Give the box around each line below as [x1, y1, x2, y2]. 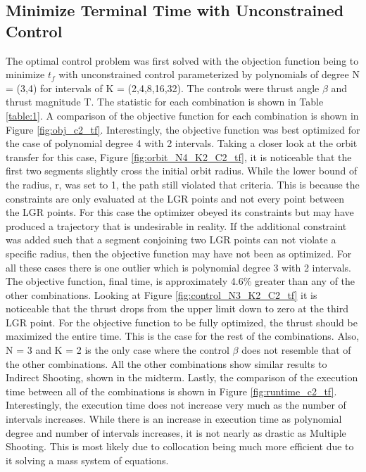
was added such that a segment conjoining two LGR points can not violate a [6, 232, 336, 247]
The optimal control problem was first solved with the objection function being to [6, 53, 359, 68]
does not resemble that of [241, 343, 351, 357]
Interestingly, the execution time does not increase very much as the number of [6, 397, 346, 412]
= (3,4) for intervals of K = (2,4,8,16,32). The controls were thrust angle [6, 80, 320, 95]
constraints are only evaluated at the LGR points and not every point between [6, 191, 345, 205]
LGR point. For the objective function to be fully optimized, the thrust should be [6, 314, 358, 329]
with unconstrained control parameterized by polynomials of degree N [58, 67, 360, 82]
